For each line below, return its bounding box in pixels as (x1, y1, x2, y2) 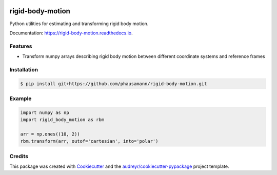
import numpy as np (20, 109, 69, 115)
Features (9, 43, 32, 50)
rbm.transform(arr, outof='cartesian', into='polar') (20, 139, 159, 144)
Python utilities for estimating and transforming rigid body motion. (9, 21, 149, 27)
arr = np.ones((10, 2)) (20, 131, 81, 137)
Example (9, 95, 32, 102)
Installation (9, 66, 38, 73)
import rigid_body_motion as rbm (20, 117, 105, 123)
